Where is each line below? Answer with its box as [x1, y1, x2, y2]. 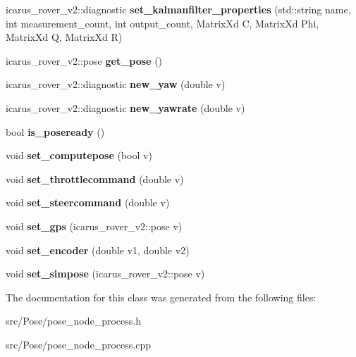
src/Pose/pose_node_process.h [6, 313, 141, 328]
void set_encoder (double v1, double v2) [6, 242, 190, 257]
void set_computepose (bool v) [6, 148, 152, 163]
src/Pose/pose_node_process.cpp [6, 337, 151, 351]
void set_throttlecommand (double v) [6, 171, 184, 186]
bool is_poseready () [6, 124, 105, 139]
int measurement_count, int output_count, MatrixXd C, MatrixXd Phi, [6, 15, 319, 30]
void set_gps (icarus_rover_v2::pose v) [6, 218, 183, 233]
